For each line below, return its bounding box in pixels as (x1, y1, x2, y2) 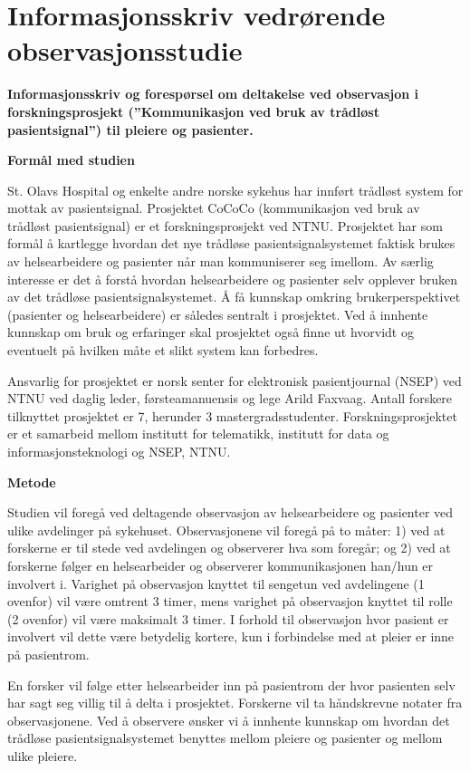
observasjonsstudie (7, 32, 243, 69)
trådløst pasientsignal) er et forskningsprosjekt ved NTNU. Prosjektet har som (7, 216, 443, 235)
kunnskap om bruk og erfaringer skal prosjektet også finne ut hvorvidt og (7, 323, 414, 342)
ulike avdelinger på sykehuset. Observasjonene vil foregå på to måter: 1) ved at (7, 520, 446, 539)
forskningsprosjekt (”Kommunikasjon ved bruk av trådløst (7, 101, 379, 120)
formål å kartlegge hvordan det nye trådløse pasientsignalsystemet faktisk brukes (7, 234, 456, 253)
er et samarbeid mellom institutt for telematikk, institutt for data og (7, 424, 389, 443)
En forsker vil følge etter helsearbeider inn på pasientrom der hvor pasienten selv (7, 675, 456, 694)
